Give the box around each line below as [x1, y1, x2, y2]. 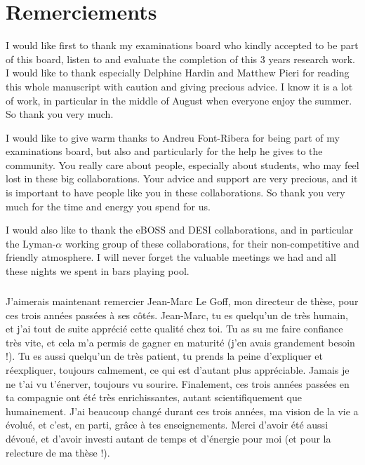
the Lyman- [6, 236, 56, 250]
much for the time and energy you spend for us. [6, 198, 211, 213]
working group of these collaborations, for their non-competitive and [65, 236, 359, 250]
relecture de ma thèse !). [6, 445, 110, 459]
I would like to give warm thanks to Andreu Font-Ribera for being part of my [6, 130, 340, 144]
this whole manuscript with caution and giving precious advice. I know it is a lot [6, 79, 353, 93]
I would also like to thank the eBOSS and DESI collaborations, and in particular [6, 222, 354, 237]
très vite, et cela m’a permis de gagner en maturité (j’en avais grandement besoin [6, 335, 355, 349]
